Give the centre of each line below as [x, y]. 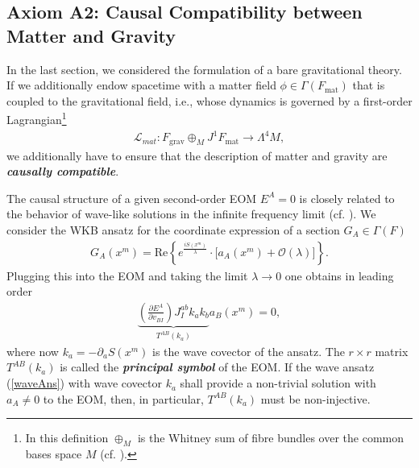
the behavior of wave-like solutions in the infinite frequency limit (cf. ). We [191, 214]
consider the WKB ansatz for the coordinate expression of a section [173, 229]
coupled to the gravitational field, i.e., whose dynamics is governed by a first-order [209, 100]
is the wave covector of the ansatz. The [249, 351]
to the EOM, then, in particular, [123, 398]
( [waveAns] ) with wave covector [84, 383]
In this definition [67, 438]
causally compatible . [63, 171]
